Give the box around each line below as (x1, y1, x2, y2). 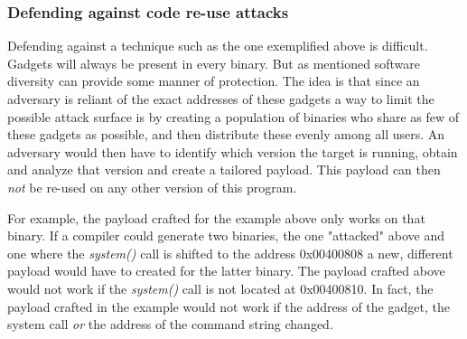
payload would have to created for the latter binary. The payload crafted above (7, 261, 445, 280)
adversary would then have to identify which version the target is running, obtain (7, 142, 458, 161)
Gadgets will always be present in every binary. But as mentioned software (7, 53, 420, 72)
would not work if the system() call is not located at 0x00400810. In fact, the (7, 278, 434, 297)
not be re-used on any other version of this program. (7, 177, 297, 196)
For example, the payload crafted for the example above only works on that (7, 208, 425, 227)
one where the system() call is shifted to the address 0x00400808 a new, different (7, 243, 453, 262)
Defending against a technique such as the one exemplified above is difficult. (7, 36, 428, 55)
